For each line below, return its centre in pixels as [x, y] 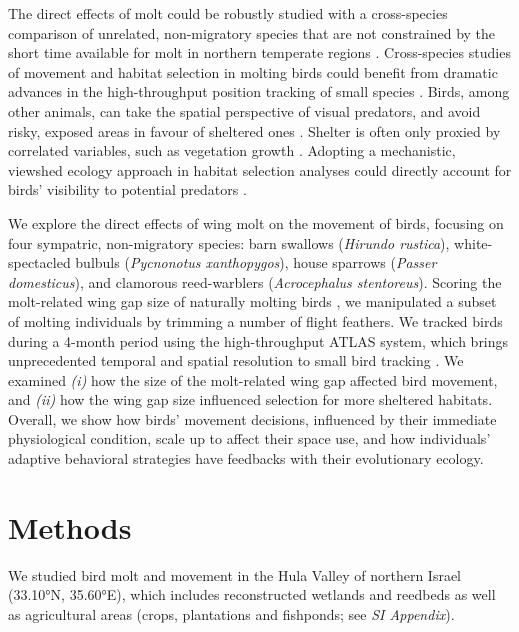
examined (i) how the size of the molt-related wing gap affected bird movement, [253, 379]
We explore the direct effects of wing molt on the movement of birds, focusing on [256, 222]
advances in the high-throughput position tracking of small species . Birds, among [259, 91]
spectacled [39, 262]
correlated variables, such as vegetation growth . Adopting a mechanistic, [232, 150]
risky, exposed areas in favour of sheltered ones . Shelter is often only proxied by [254, 130]
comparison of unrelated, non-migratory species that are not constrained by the [252, 32]
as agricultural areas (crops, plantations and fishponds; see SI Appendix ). [231, 613]
